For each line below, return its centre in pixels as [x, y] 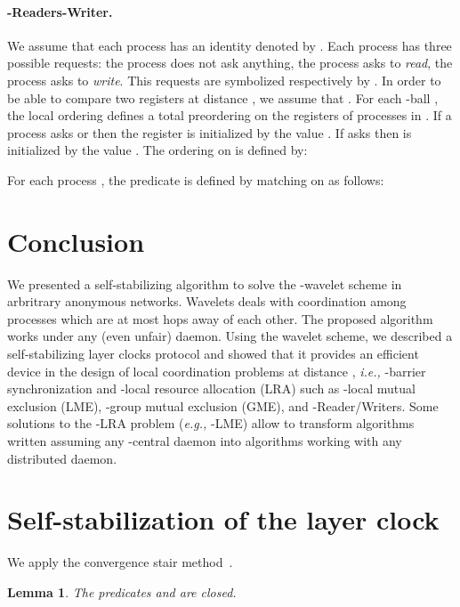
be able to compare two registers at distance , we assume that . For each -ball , [223, 97]
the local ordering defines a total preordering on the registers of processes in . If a [230, 115]
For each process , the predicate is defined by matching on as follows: [196, 179]
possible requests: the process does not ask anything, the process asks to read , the [230, 63]
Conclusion [76, 241]
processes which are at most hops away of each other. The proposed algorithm [220, 318]
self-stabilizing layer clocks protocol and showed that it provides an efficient [213, 354]
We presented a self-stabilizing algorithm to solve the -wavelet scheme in [205, 283]
